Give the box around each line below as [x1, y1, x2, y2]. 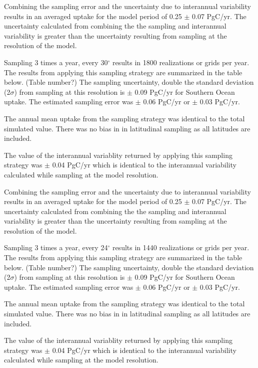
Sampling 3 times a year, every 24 [4, 242, 108, 253]
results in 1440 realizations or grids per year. [112, 242, 249, 253]
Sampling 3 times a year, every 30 [4, 57, 108, 67]
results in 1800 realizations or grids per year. [112, 57, 249, 67]
